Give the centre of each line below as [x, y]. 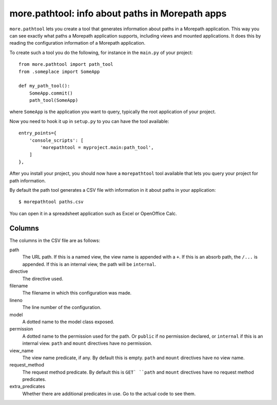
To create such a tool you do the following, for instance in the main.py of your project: [101, 52]
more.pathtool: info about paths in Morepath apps [118, 13]
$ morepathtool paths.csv [51, 202]
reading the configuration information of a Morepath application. [77, 43]
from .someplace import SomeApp [59, 71]
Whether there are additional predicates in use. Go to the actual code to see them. [109, 394]
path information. [28, 180]
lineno [16, 300]
